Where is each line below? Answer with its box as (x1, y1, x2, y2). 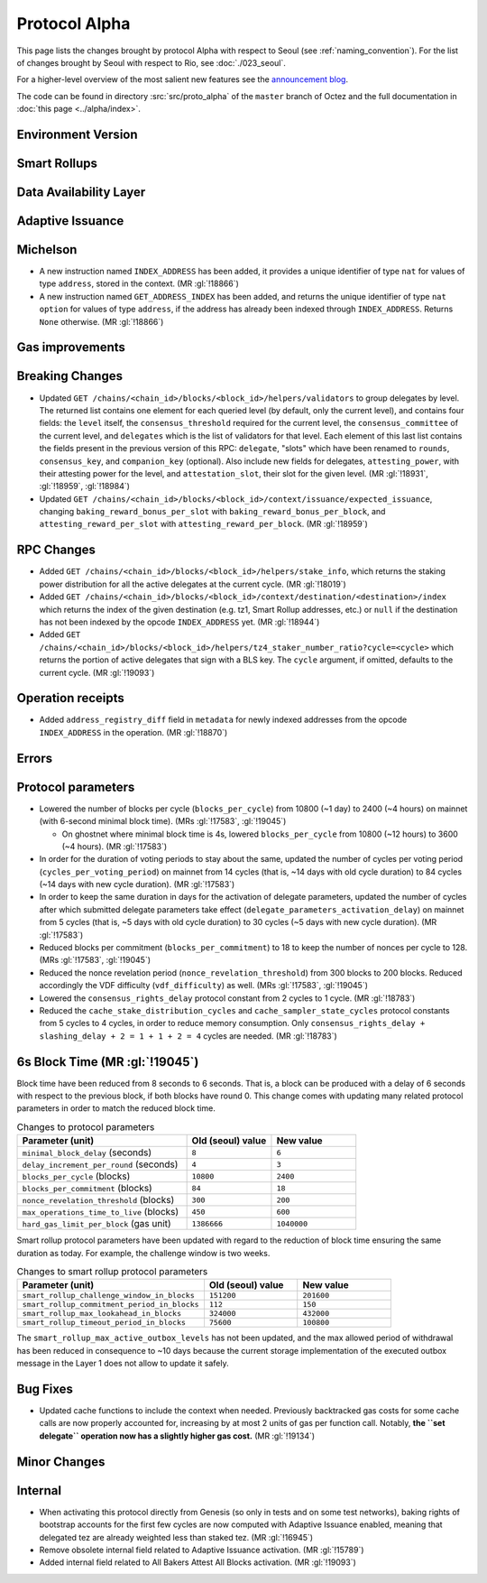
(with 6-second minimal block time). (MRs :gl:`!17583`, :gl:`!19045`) (39, 816, 287, 827)
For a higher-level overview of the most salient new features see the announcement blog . (16, 74, 349, 85)
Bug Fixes (16, 1381, 74, 1396)
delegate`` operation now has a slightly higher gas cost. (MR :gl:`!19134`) (39, 1430, 316, 1441)
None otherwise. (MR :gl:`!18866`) (39, 316, 164, 327)
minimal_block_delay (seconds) (22, 1146, 152, 1159)
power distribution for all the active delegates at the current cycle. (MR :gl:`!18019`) (39, 579, 346, 589)
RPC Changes (16, 542, 96, 558)
